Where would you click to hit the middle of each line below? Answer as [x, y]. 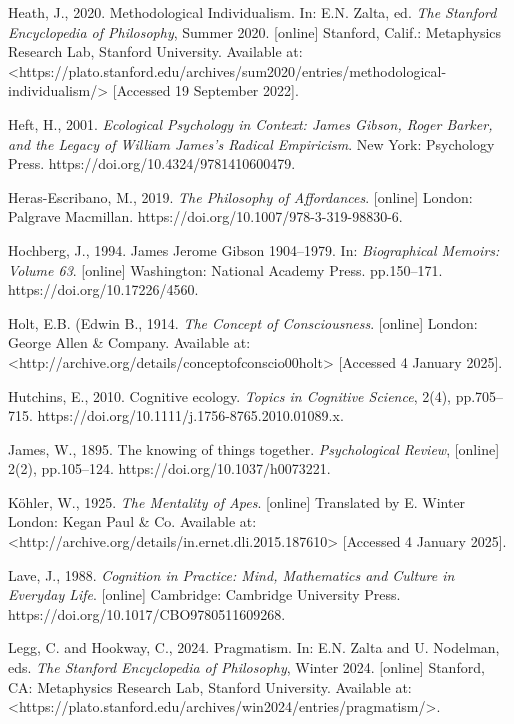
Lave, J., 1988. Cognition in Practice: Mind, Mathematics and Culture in [231, 574]
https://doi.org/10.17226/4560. [103, 289]
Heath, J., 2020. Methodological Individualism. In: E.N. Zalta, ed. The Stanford [252, 12]
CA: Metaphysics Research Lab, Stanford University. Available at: [210, 686]
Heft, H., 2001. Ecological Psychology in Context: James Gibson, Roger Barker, [250, 123]
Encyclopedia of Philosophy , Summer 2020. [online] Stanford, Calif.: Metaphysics [255, 31]
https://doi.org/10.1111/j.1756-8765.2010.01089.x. [190, 415]
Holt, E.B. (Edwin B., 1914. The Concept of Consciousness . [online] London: [243, 322]
